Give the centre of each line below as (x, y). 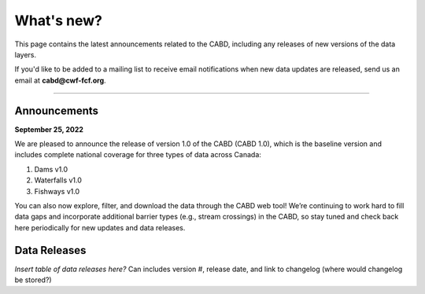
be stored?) (33, 280)
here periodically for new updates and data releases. (100, 227)
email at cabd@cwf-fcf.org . (60, 80)
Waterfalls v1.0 (58, 180)
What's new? (58, 20)
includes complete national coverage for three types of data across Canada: (138, 155)
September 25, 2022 (49, 129)
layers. (26, 54)
